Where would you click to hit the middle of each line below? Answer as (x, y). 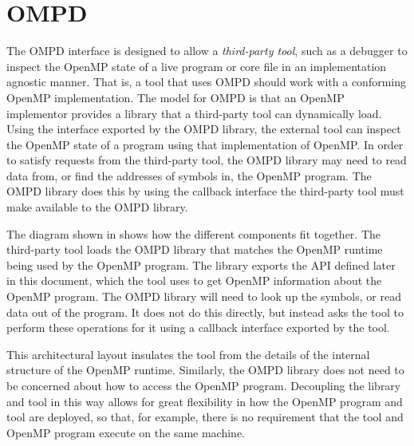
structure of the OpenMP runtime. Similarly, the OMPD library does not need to (205, 370)
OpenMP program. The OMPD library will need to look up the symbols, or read (204, 296)
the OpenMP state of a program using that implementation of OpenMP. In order (205, 144)
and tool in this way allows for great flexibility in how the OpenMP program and (205, 401)
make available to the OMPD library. (97, 207)
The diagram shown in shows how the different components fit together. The (193, 233)
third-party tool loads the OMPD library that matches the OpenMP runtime (195, 249)
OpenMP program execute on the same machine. (126, 432)
